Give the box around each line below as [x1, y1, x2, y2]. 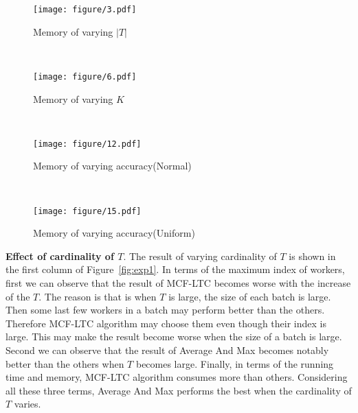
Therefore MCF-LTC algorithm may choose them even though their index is [5, 316, 326, 330]
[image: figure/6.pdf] [33, 71, 137, 82]
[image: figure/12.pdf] [33, 139, 142, 149]
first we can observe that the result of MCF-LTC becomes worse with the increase [5, 275, 351, 290]
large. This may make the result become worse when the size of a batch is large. [5, 329, 342, 344]
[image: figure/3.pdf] [33, 5, 137, 14]
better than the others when [5, 356, 124, 370]
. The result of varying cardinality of [123, 248, 277, 263]
